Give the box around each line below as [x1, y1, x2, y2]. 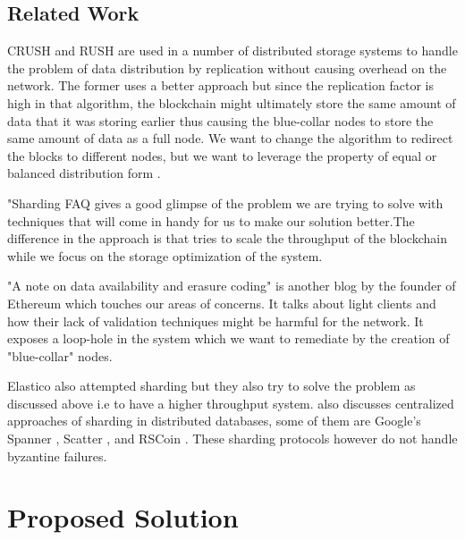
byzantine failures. [7, 446, 107, 465]
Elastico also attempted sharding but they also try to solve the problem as [7, 376, 416, 395]
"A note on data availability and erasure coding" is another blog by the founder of [7, 276, 456, 295]
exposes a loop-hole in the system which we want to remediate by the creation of [7, 329, 450, 348]
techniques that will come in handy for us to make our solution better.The [7, 211, 415, 230]
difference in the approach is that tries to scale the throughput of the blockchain [7, 229, 447, 248]
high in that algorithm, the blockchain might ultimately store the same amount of [7, 93, 456, 112]
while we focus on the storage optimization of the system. [7, 246, 323, 265]
